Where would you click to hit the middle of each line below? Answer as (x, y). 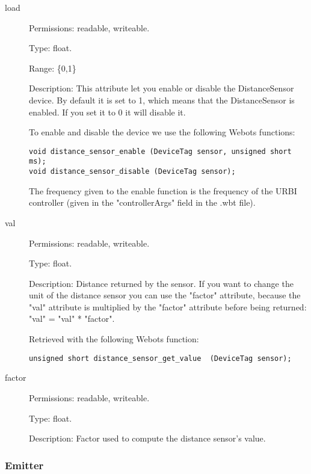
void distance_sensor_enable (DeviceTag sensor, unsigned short (160, 151)
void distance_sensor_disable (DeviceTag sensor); (132, 172)
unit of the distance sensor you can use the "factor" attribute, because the (165, 295)
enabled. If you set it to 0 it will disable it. (107, 112)
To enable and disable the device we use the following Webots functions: (162, 132)
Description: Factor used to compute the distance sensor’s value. (147, 438)
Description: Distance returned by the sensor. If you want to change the (161, 283)
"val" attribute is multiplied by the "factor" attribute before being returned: (168, 306)
